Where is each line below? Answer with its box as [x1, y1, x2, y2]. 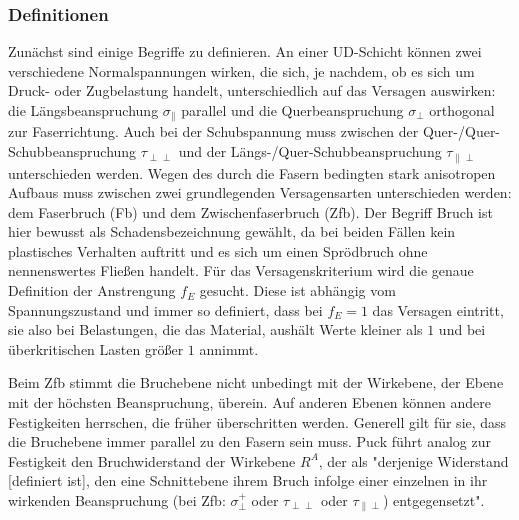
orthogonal [429, 100, 495, 120]
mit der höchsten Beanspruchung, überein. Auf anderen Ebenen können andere [8, 392, 492, 413]
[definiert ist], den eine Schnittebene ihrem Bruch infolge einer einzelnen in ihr [8, 470, 488, 491]
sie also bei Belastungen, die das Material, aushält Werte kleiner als [8, 319, 423, 340]
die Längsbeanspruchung [8, 100, 159, 120]
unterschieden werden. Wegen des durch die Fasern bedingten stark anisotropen [8, 162, 496, 183]
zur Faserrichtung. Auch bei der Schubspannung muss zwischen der [8, 121, 419, 142]
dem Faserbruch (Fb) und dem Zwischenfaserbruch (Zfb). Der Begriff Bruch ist [8, 201, 493, 222]
